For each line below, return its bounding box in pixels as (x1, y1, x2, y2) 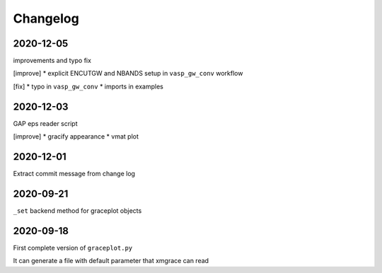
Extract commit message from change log (13, 170, 136, 178)
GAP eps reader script (13, 119, 78, 127)
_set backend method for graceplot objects (13, 206, 142, 215)
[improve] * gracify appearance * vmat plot (13, 132, 139, 141)
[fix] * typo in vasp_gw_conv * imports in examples (13, 82, 164, 91)
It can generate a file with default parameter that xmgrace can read (13, 257, 209, 265)
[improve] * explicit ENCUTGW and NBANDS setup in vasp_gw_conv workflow (13, 69, 243, 78)
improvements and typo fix (13, 57, 92, 65)
